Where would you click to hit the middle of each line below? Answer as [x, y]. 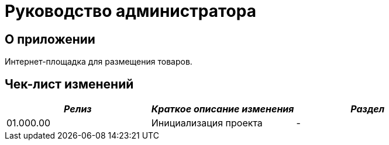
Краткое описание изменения [223, 109]
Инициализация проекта [207, 123]
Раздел [368, 109]
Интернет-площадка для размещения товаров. [99, 62]
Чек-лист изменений [69, 84]
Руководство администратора [130, 11]
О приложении [50, 39]
